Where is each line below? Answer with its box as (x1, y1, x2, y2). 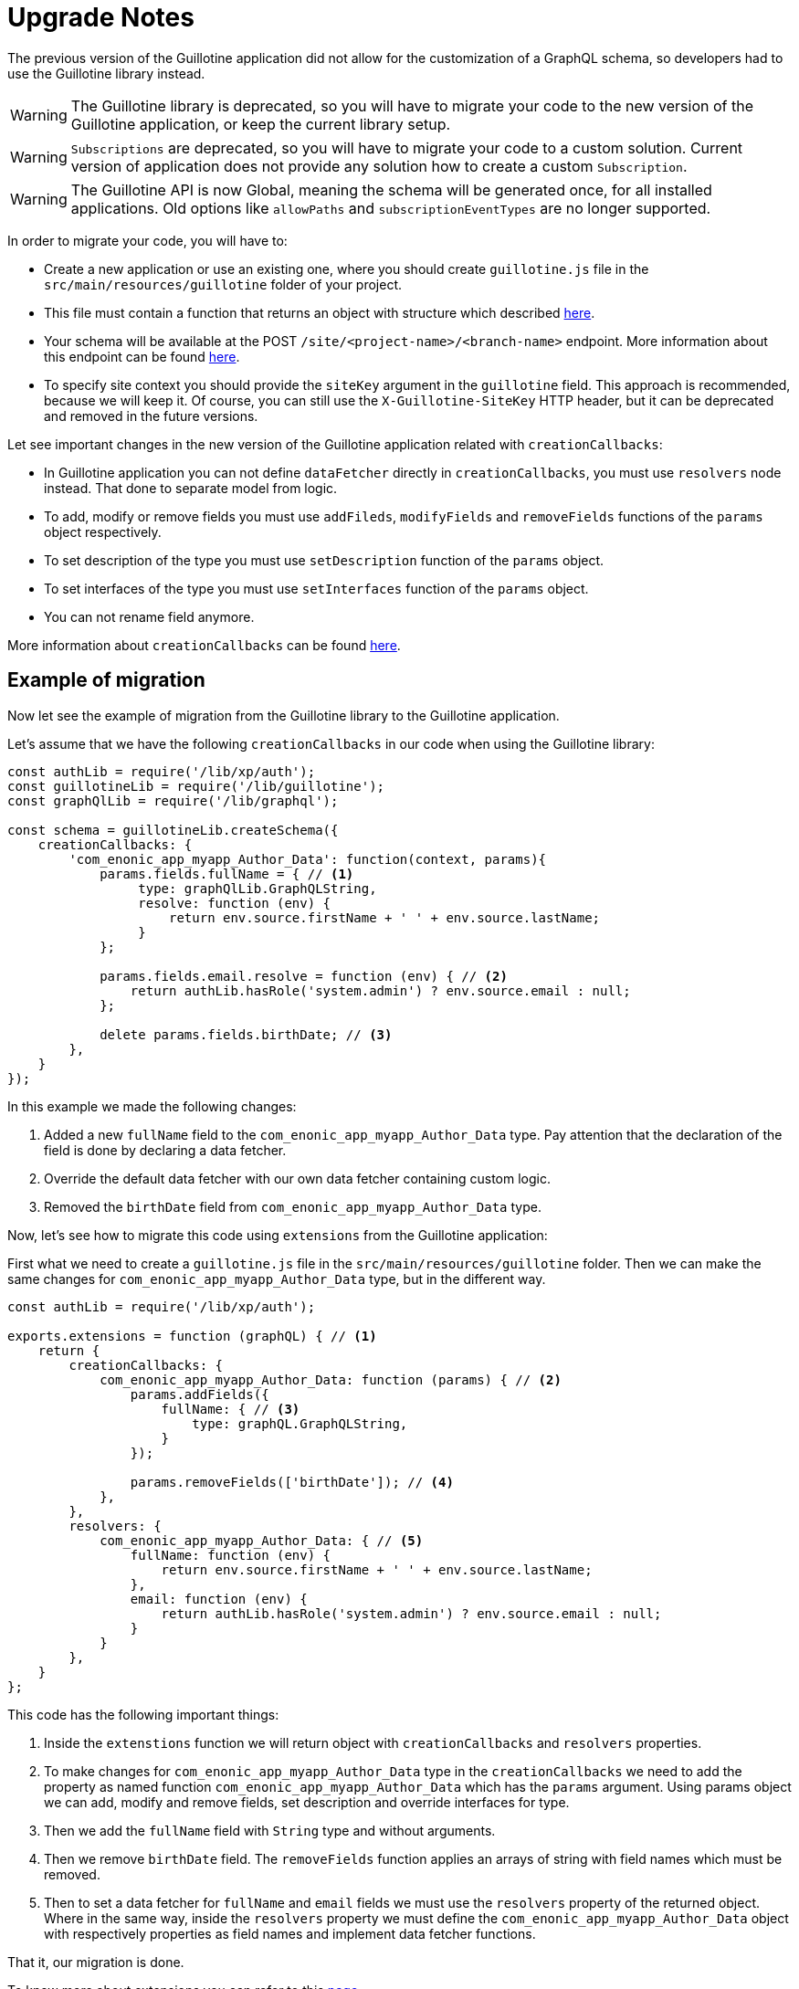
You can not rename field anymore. (44, 608, 255, 625)
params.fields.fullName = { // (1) (100, 866, 354, 881)
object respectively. (44, 523, 162, 540)
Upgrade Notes (7, 2, 194, 33)
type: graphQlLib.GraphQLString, (138, 880, 377, 896)
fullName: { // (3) (161, 1401, 300, 1416)
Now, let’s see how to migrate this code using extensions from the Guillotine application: (7, 1226, 548, 1243)
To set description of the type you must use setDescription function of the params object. (44, 552, 605, 568)
